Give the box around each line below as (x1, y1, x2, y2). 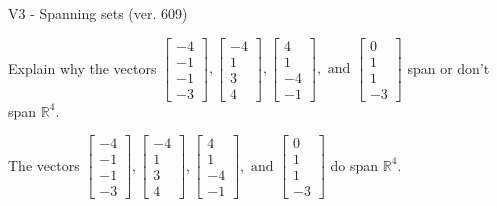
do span (330, 154, 379, 175)
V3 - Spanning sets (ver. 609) (8, 3, 188, 23)
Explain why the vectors (8, 57, 157, 78)
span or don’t (407, 57, 490, 78)
